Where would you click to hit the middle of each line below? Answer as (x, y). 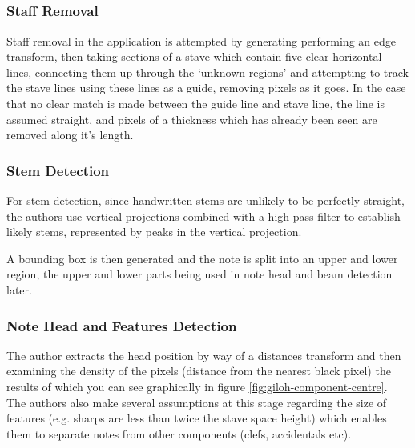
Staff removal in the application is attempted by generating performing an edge (201, 40)
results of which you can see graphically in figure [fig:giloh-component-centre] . (197, 387)
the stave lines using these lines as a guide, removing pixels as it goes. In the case (206, 88)
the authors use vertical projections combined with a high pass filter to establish (203, 216)
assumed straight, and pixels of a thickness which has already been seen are (192, 119)
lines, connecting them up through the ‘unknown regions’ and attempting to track (207, 72)
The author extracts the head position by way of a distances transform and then (204, 355)
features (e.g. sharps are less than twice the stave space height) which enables (197, 418)
